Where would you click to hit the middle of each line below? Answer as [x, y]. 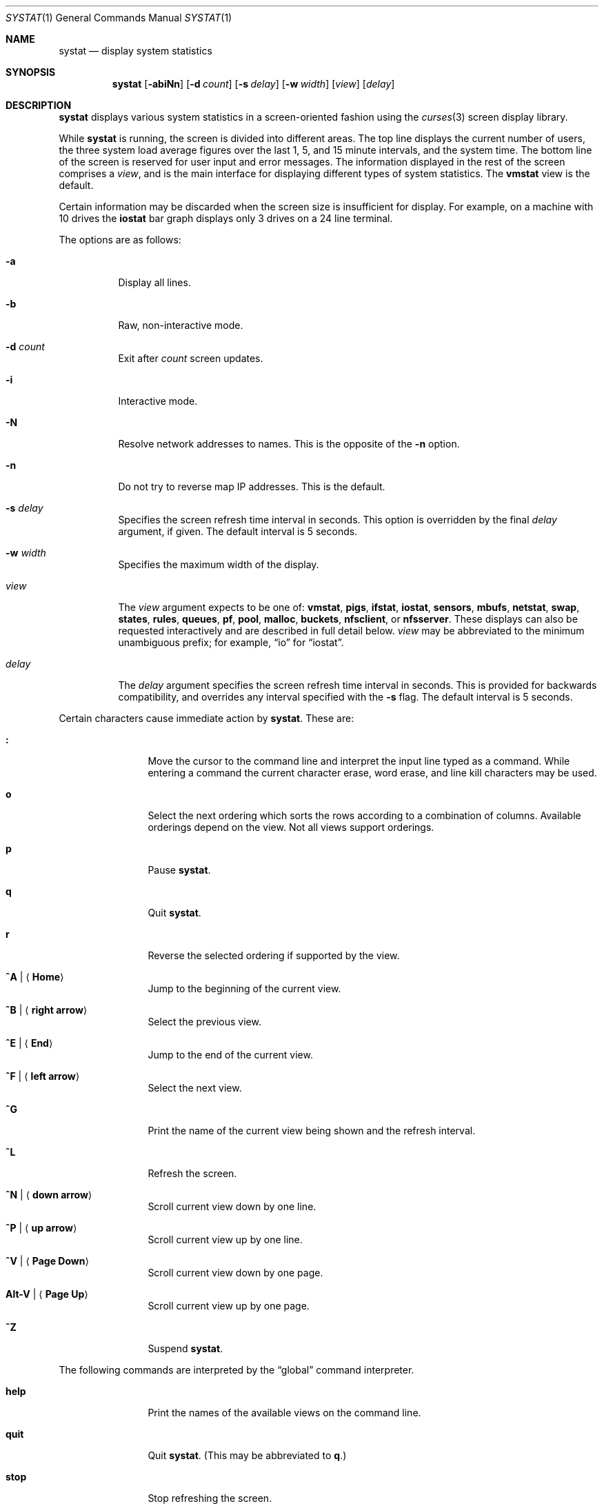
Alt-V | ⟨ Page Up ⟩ [47, 1294]
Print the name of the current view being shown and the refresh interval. [312, 1131]
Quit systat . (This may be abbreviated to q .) [247, 1455]
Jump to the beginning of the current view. [244, 988]
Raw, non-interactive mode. [181, 325]
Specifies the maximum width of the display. [219, 564]
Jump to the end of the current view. [230, 1055]
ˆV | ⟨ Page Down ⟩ [47, 1261]
